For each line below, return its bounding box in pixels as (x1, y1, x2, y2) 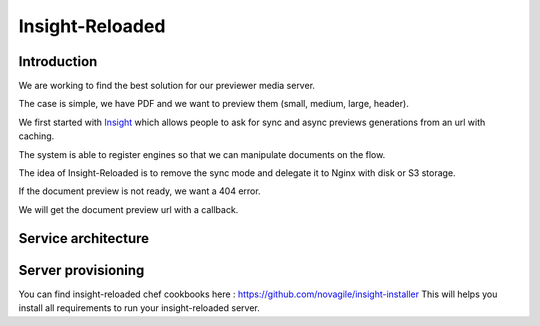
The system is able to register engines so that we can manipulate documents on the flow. (18, 148, 386, 160)
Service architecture (18, 230, 150, 247)
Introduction (18, 53, 98, 70)
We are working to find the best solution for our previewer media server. (18, 80, 315, 92)
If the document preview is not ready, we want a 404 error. (18, 185, 261, 197)
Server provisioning (18, 261, 145, 279)
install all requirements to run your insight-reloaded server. (18, 302, 260, 314)
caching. (18, 130, 55, 142)
